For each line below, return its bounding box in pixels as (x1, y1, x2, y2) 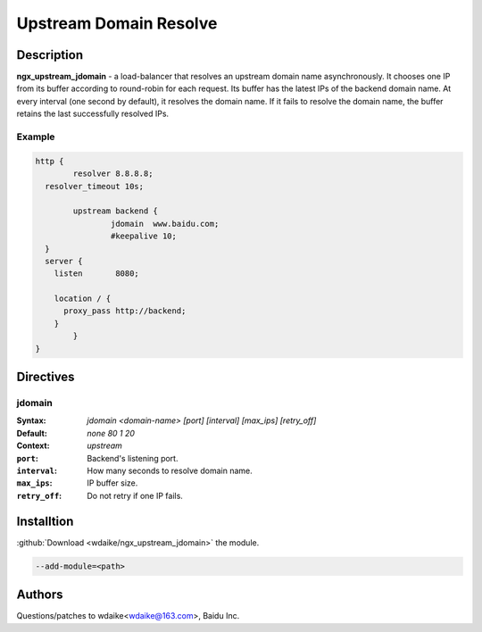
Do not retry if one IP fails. (87, 490, 183, 501)
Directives (16, 370, 75, 385)
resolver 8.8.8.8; (72, 169, 154, 179)
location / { (54, 294, 112, 304)
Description (16, 47, 84, 62)
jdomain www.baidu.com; (110, 219, 220, 229)
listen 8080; (54, 269, 140, 279)
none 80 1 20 (87, 428, 136, 438)
